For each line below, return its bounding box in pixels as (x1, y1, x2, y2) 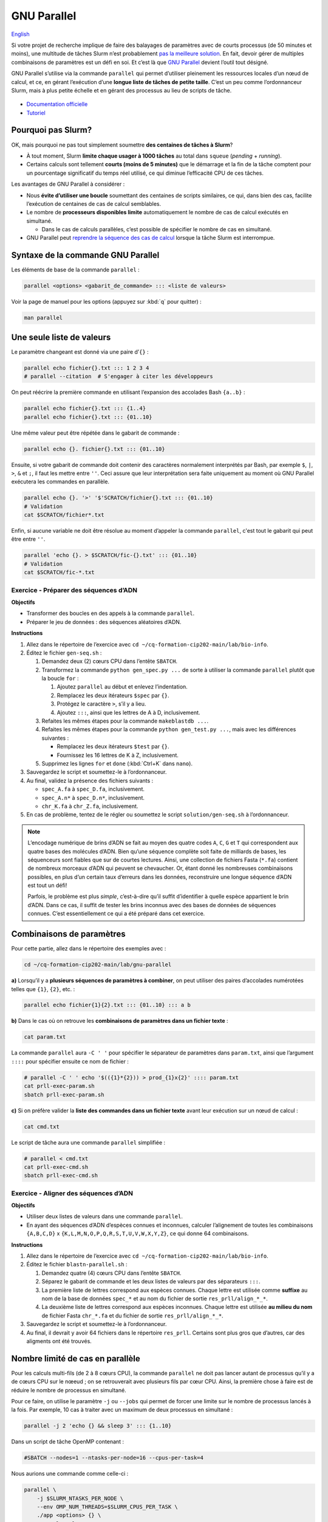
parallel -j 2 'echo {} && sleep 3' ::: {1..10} (24, 1422, 172, 1429)
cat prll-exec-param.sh (24, 1082, 95, 1090)
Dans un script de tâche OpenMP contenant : (11, 1438, 125, 1445)
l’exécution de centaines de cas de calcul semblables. (26, 200, 161, 207)
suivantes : (41, 734, 69, 742)
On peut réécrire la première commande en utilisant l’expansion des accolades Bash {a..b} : (11, 388, 245, 396)
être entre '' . (11, 536, 46, 543)
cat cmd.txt (24, 1123, 60, 1130)
